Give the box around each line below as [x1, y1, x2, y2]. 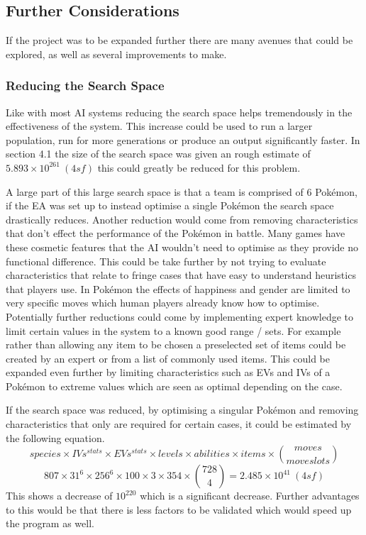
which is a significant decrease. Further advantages [140, 488, 360, 503]
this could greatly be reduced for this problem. [97, 160, 301, 175]
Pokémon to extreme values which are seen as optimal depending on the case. [6, 378, 343, 393]
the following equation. [6, 430, 105, 445]
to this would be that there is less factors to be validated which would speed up [6, 502, 352, 517]
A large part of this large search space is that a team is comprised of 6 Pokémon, [6, 184, 357, 199]
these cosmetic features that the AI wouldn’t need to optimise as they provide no [6, 239, 359, 254]
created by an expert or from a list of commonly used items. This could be [6, 351, 330, 365]
